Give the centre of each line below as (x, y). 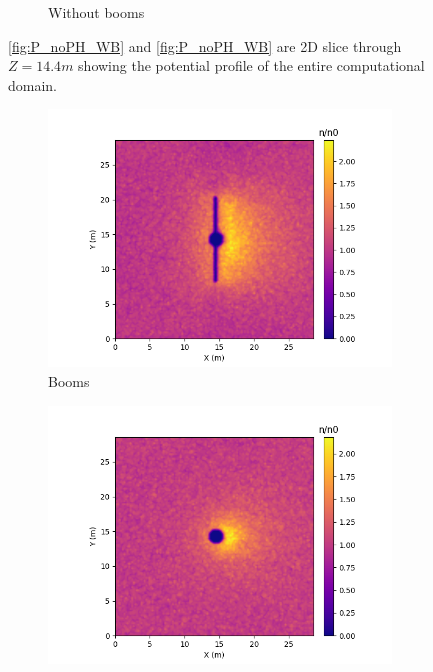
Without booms (96, 12)
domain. (33, 84)
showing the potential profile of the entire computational (251, 65)
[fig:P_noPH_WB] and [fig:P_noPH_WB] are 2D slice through (205, 45)
